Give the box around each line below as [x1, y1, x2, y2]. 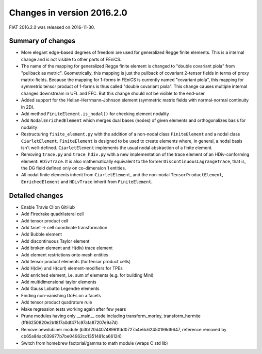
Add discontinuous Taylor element [21, 238, 90, 244]
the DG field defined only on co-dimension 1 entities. [21, 165, 126, 171]
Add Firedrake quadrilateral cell [21, 211, 84, 217]
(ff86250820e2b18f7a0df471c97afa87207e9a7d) [21, 320, 118, 325]
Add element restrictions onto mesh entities [21, 252, 109, 257]
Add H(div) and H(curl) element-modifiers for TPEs [21, 265, 123, 271]
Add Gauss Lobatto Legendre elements [21, 286, 99, 291]
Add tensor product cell [21, 218, 68, 223]
